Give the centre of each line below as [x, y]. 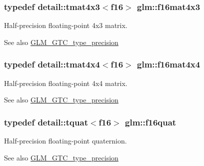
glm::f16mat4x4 [169, 64]
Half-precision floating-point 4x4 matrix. [66, 83]
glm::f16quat [151, 122]
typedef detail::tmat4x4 [52, 64]
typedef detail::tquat [46, 122]
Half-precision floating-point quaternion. [65, 141]
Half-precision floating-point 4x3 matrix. [66, 25]
